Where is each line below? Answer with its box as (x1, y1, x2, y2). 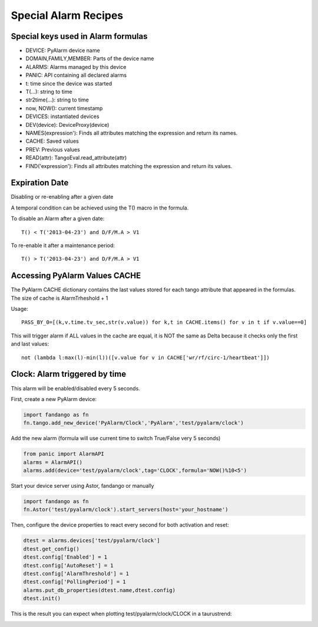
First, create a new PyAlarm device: (11, 395, 97, 402)
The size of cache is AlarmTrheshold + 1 (11, 294, 108, 301)
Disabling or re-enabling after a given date (11, 193, 114, 201)
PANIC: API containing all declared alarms (25, 71, 127, 79)
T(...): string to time (25, 88, 73, 96)
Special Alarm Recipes (11, 9, 124, 22)
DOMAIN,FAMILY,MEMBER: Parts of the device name (25, 55, 154, 62)
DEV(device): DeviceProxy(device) (25, 121, 110, 128)
